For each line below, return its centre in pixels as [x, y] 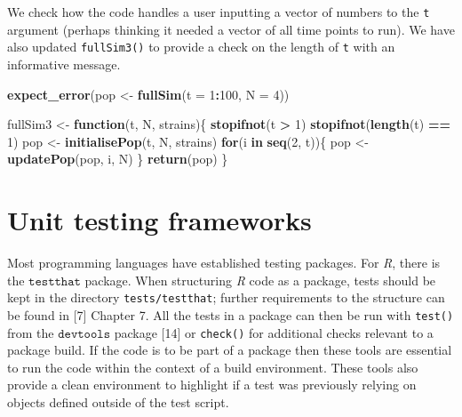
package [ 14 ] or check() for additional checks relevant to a [274, 332]
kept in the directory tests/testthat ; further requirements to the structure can [226, 297]
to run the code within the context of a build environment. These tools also [213, 367]
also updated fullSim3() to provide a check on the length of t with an [201, 47]
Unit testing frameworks [159, 220]
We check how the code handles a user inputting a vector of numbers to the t [219, 12]
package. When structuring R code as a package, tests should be [260, 280]
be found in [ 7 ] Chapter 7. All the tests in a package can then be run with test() [231, 314]
